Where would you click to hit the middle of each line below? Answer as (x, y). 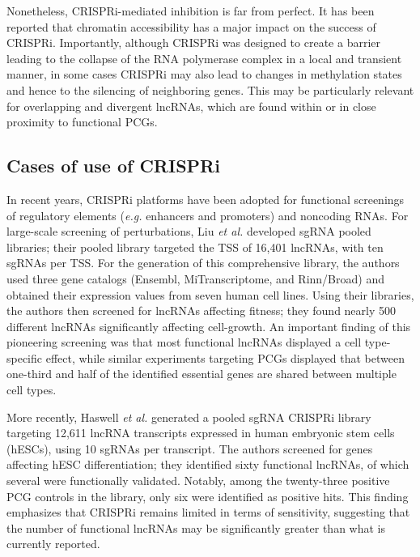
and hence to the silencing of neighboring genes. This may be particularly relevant (210, 89)
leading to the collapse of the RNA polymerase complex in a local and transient (204, 58)
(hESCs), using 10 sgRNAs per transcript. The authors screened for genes (190, 448)
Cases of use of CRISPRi (113, 166)
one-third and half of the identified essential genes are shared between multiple (202, 374)
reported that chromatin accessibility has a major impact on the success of (191, 26)
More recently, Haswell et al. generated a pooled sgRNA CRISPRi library (189, 417)
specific (25, 357)
